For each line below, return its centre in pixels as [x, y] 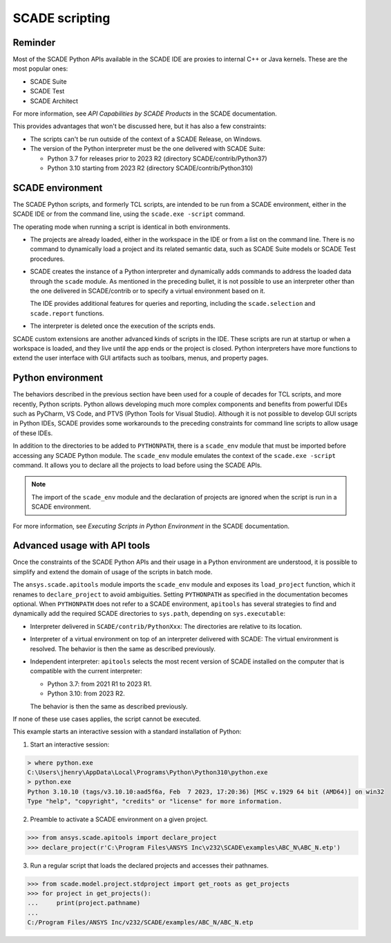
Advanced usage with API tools [82, 546]
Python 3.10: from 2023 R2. [86, 694]
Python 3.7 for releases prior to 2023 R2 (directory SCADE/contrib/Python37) [157, 158]
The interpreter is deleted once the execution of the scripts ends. [123, 326]
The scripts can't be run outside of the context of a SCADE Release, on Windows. [146, 139]
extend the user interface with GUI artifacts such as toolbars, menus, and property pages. [141, 358]
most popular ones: [40, 68]
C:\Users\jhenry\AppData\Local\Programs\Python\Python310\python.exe [147, 772]
